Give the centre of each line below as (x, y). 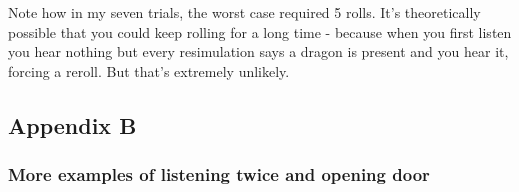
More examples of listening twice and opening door (219, 174)
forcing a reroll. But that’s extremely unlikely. (149, 70)
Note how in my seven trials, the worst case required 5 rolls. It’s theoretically (244, 12)
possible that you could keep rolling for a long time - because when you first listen (260, 31)
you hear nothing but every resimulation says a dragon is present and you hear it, (258, 51)
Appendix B (72, 124)
